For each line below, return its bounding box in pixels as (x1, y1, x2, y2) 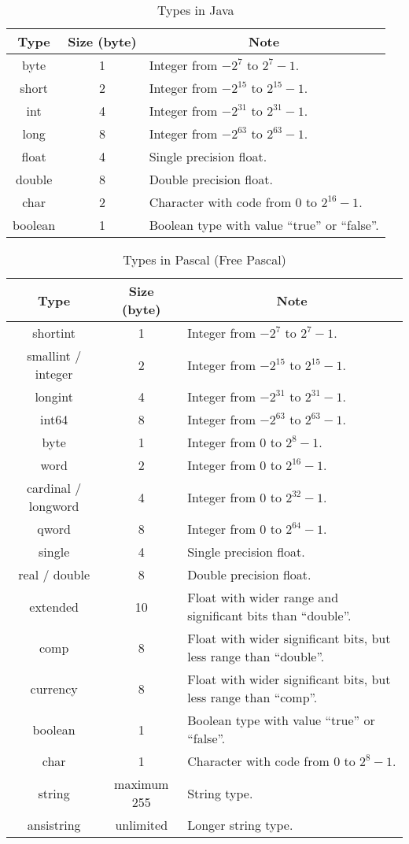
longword (28, 497, 79, 515)
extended (29, 597, 79, 616)
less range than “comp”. (187, 688, 318, 706)
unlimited (115, 816, 168, 834)
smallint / (27, 346, 82, 365)
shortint (32, 324, 76, 342)
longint (35, 387, 73, 405)
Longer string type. (187, 816, 293, 834)
